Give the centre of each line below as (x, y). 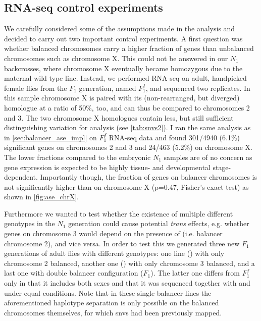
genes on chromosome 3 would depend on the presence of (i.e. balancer (113, 233)
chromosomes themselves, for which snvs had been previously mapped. (113, 312)
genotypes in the (30, 223)
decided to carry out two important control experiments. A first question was (123, 38)
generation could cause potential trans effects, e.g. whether (159, 223)
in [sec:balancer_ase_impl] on (50, 137)
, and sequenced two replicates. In (198, 88)
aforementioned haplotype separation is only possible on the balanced (112, 303)
